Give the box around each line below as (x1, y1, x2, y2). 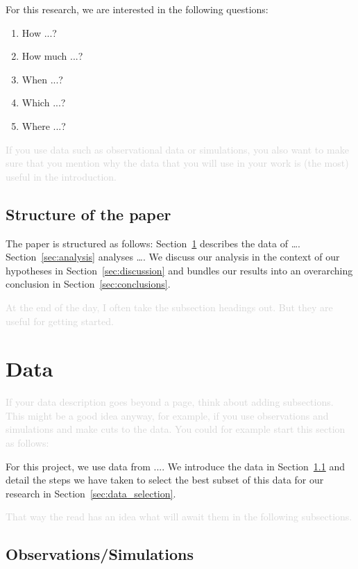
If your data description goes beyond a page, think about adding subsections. (6, 395, 334, 409)
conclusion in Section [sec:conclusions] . (6, 277, 171, 291)
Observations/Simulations (6, 543, 194, 565)
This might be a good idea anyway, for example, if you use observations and (6, 408, 329, 422)
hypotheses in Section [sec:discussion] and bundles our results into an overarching (6, 263, 353, 277)
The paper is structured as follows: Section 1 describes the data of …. (6, 236, 300, 250)
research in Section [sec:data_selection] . (6, 486, 176, 500)
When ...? (22, 72, 63, 86)
